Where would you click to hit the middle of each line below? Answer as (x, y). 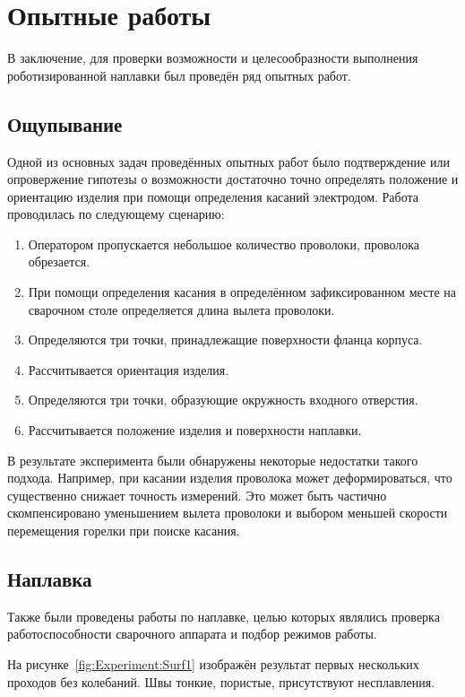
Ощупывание (65, 123)
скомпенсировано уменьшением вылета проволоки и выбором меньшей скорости (228, 513)
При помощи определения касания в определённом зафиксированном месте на (242, 292)
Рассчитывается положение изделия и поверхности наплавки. (195, 430)
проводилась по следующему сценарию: (116, 214)
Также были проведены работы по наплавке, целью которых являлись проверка (224, 616)
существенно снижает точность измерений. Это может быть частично (197, 495)
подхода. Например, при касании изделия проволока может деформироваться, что (230, 478)
